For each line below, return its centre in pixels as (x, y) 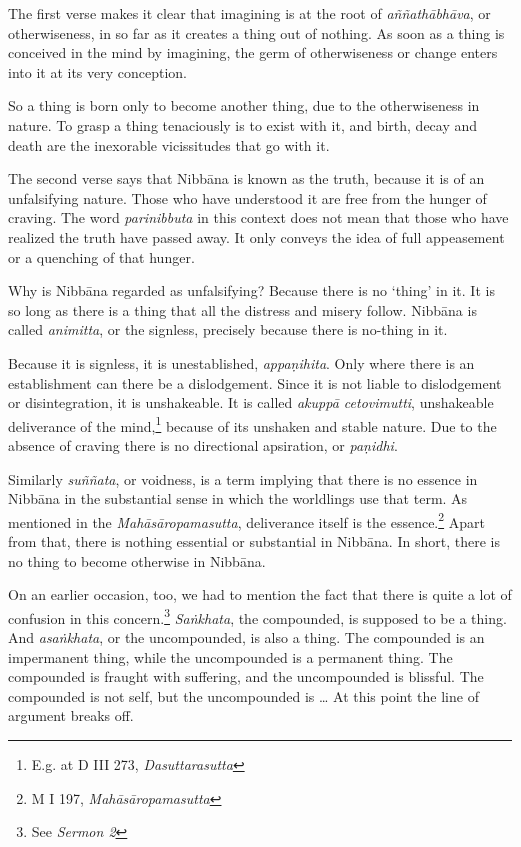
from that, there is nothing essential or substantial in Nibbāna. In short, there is (254, 540)
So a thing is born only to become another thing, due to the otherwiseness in (244, 105)
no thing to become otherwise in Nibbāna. (137, 560)
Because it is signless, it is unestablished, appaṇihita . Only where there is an (241, 362)
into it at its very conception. (98, 71)
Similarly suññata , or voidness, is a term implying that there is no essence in (243, 478)
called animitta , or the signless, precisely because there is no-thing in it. (228, 329)
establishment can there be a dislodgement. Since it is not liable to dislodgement (255, 382)
